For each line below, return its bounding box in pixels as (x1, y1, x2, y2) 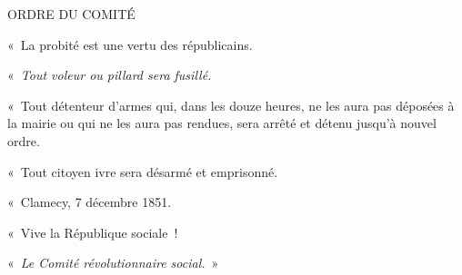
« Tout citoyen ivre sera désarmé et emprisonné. (7, 162, 278, 181)
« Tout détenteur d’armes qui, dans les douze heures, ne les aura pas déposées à (7, 95, 455, 114)
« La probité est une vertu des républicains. (7, 34, 253, 54)
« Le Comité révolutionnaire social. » (7, 253, 219, 272)
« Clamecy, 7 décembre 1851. (7, 192, 172, 211)
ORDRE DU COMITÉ (7, 5, 136, 23)
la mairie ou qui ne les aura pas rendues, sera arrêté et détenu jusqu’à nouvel (7, 113, 437, 133)
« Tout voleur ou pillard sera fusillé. (7, 65, 212, 84)
